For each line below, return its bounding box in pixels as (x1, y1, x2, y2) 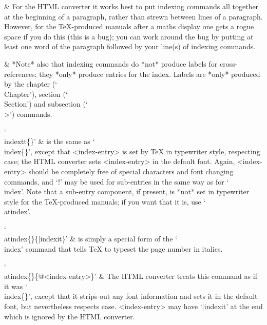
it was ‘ (4, 280, 27, 291)
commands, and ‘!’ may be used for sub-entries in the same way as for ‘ (4, 176, 229, 187)
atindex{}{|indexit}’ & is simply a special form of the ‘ (4, 233, 178, 244)
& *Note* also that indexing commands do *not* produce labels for (4, 58, 218, 69)
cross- (219, 58, 238, 69)
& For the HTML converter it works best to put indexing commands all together (4, 1, 259, 11)
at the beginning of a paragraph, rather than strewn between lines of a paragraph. (4, 11, 263, 22)
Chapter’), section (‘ (4, 88, 68, 99)
